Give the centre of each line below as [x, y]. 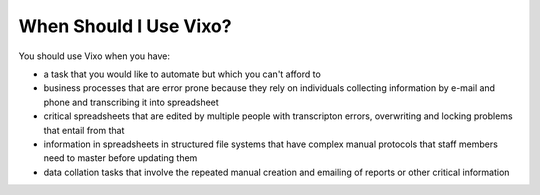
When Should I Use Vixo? [125, 26]
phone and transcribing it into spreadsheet [131, 102]
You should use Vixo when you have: [94, 56]
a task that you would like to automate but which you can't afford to [182, 74]
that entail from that [84, 130]
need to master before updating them [120, 158]
